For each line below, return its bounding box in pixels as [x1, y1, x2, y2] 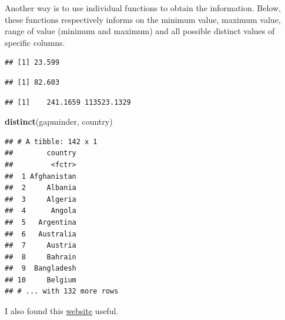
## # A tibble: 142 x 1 [5, 137, 98, 146]
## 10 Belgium [5, 275, 76, 284]
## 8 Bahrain [5, 252, 76, 261]
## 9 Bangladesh [5, 264, 76, 273]
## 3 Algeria [5, 195, 76, 204]
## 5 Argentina [5, 218, 76, 226]
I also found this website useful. [5, 305, 119, 317]
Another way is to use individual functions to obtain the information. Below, [5, 2, 281, 14]
